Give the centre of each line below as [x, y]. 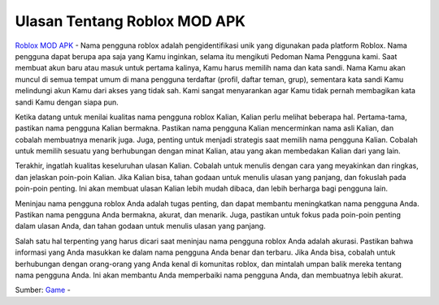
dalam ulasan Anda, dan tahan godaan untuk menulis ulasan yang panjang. [140, 226]
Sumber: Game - [43, 290]
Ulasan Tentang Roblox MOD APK [130, 21]
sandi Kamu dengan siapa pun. [67, 102]
